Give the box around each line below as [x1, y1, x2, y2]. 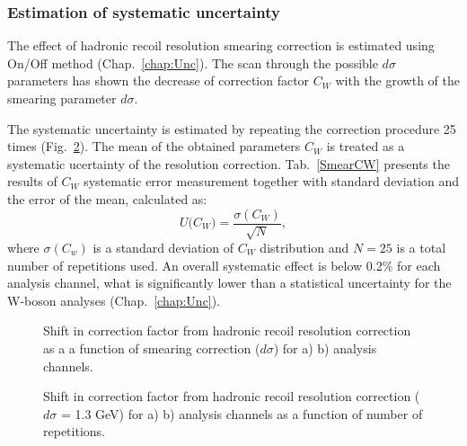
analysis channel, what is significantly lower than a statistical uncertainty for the [7, 273, 452, 292]
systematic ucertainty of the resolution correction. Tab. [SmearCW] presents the [7, 154, 450, 173]
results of [7, 172, 57, 191]
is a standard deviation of [93, 238, 233, 257]
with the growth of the [335, 71, 460, 90]
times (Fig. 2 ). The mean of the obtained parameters [7, 137, 301, 156]
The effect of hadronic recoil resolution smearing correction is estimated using [7, 36, 435, 55]
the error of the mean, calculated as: [7, 189, 207, 208]
